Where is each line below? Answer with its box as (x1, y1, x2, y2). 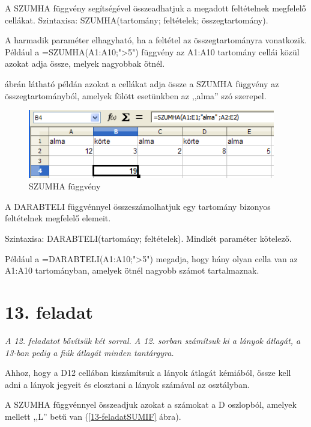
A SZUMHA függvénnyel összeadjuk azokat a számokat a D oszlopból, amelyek (5, 398, 297, 411)
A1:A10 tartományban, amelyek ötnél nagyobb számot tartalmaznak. (5, 264, 259, 277)
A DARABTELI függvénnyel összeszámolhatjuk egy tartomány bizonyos (5, 200, 271, 212)
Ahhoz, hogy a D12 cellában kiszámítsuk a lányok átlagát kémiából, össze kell (5, 366, 291, 379)
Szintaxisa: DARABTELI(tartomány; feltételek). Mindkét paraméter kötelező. (5, 232, 292, 245)
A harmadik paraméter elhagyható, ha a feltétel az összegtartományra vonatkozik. (5, 34, 307, 46)
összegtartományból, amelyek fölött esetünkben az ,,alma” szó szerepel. (5, 89, 267, 102)
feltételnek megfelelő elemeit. (5, 212, 111, 224)
